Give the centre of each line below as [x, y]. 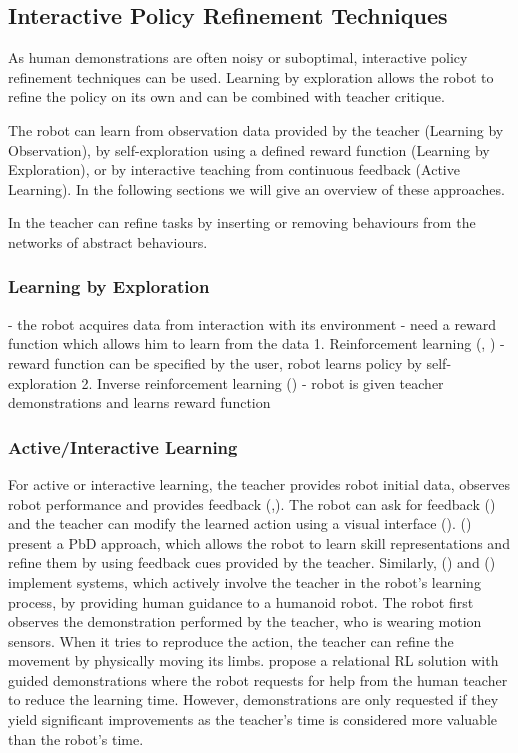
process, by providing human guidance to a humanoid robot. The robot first [241, 601]
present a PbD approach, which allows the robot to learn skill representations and [259, 542]
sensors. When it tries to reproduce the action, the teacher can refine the [231, 640]
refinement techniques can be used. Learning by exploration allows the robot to [251, 76]
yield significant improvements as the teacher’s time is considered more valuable [253, 719]
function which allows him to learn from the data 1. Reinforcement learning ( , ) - [256, 343]
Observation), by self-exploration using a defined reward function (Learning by [249, 149]
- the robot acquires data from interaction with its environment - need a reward [252, 323]
